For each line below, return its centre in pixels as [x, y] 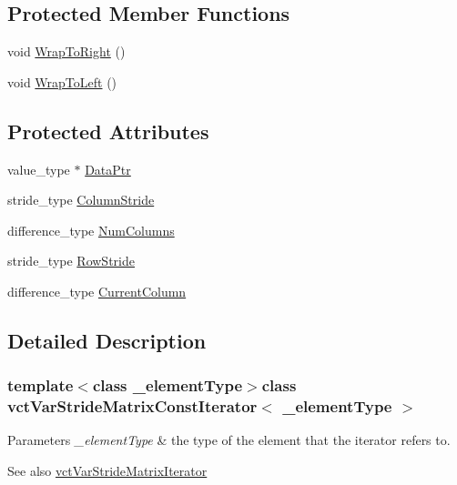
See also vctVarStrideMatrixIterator [107, 471]
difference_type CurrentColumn [97, 291]
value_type [39, 169]
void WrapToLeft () [62, 81]
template [41, 385]
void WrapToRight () [66, 51]
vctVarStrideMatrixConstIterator [132, 406]
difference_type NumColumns [91, 230]
